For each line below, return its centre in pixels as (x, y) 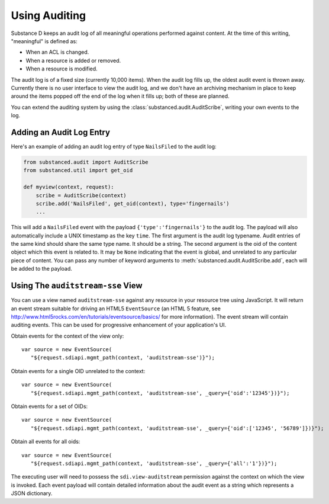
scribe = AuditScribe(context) (81, 195)
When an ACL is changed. (57, 52)
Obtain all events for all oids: (46, 442)
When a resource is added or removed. (73, 60)
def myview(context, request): (69, 187)
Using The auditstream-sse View (77, 286)
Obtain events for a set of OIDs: (49, 406)
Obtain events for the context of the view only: (67, 336)
